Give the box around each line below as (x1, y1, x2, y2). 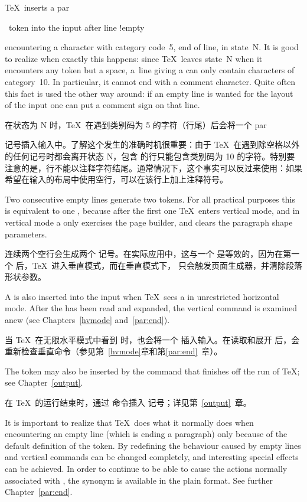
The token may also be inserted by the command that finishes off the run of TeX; (5, 364, 300, 377)
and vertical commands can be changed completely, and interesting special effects (5, 451, 299, 463)
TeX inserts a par (5, 1, 70, 13)
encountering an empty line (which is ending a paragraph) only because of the (5, 428, 288, 440)
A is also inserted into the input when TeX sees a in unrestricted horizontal (5, 290, 279, 302)
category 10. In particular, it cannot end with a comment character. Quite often (5, 75, 296, 87)
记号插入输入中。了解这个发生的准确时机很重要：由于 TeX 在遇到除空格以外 (5, 138, 300, 151)
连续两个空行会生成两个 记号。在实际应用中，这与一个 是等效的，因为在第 (5, 247, 292, 260)
